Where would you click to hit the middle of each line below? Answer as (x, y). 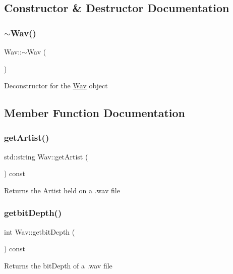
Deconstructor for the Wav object (56, 86)
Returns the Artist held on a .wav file (62, 190)
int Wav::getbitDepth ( (40, 231)
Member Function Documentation (95, 113)
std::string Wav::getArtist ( (46, 156)
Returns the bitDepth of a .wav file (58, 265)
